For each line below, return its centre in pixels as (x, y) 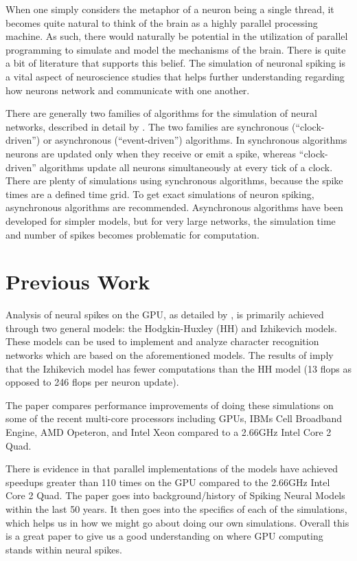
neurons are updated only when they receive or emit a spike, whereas (151, 153)
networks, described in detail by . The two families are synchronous (147, 126)
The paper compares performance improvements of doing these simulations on (170, 405)
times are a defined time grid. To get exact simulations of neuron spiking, (160, 194)
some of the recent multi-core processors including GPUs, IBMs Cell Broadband (174, 418)
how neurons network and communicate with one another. (128, 90)
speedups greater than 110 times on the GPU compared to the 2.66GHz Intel (168, 482)
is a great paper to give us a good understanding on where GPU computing (164, 536)
